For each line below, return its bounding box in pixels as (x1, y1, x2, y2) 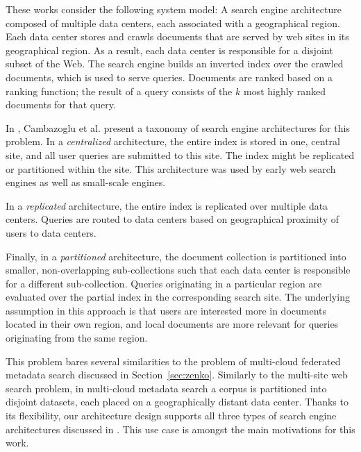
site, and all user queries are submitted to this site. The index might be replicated (6, 147, 355, 162)
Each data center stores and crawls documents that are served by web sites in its (6, 29, 349, 44)
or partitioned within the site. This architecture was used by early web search (6, 161, 336, 176)
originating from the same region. (6, 330, 148, 345)
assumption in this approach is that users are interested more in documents (6, 303, 327, 317)
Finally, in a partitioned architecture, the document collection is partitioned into (6, 249, 346, 263)
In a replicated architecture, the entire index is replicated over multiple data (6, 198, 328, 212)
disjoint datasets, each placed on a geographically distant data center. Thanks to (6, 394, 349, 409)
